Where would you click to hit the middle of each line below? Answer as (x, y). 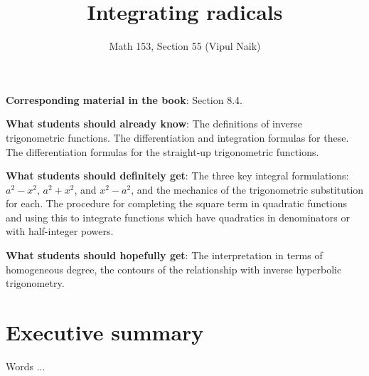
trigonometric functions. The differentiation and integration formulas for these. (177, 137)
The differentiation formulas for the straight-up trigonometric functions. (162, 151)
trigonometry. (35, 283)
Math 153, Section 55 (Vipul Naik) (185, 46)
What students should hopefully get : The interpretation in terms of (164, 255)
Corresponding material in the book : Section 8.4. (124, 99)
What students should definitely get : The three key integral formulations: (177, 176)
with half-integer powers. (60, 231)
